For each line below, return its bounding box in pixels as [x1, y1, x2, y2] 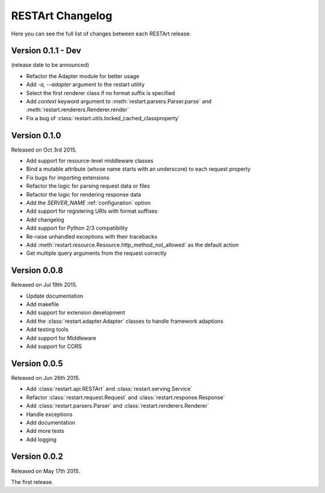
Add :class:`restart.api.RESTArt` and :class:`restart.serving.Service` [26, 385, 193, 393]
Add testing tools [26, 326, 69, 333]
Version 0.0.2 [11, 452, 63, 462]
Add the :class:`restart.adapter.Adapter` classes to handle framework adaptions [26, 317, 224, 325]
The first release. [11, 478, 54, 485]
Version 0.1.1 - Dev [11, 46, 81, 56]
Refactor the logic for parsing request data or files [26, 182, 150, 189]
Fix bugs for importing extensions [26, 174, 110, 181]
